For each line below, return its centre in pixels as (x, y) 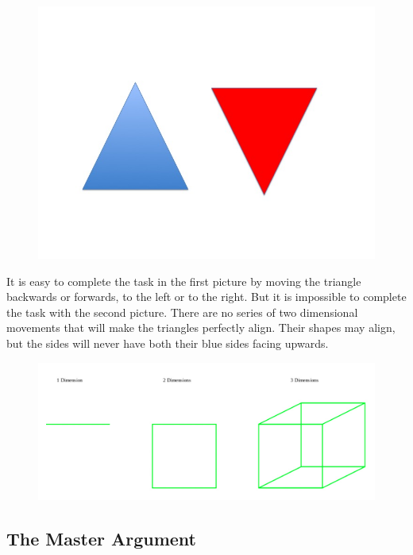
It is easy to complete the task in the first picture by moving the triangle (184, 281)
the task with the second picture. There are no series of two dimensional (182, 312)
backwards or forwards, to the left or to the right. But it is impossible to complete (206, 297)
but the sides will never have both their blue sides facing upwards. (168, 343)
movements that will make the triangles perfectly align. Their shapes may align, (201, 328)
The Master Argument (102, 538)
